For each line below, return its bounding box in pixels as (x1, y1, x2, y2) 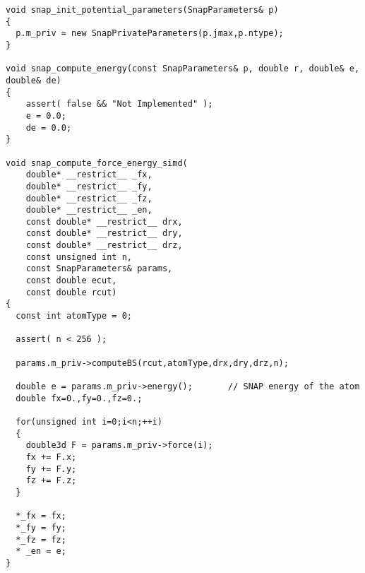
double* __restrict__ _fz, (25, 193, 152, 203)
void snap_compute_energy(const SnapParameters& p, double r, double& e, (6, 64, 360, 74)
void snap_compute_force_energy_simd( (6, 158, 188, 168)
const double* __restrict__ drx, (25, 216, 183, 227)
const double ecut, (25, 276, 117, 286)
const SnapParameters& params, (25, 264, 173, 274)
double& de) (6, 75, 61, 85)
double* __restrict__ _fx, (25, 170, 152, 180)
